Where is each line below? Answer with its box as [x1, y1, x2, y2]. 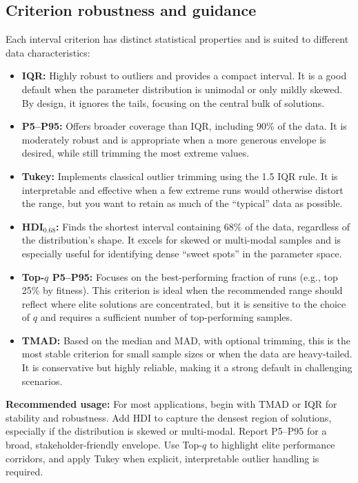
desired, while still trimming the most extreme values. [21, 146, 250, 160]
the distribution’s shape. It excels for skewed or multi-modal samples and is [21, 233, 341, 247]
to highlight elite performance [209, 437, 335, 452]
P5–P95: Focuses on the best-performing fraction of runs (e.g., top [52, 269, 338, 284]
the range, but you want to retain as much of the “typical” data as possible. [21, 196, 343, 210]
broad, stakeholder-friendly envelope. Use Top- [6, 437, 202, 452]
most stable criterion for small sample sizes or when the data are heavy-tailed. [21, 346, 352, 361]
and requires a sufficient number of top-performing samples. [40, 310, 292, 324]
